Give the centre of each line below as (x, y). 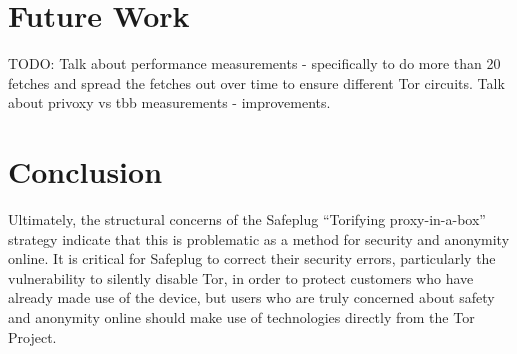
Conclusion (85, 171)
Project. (32, 336)
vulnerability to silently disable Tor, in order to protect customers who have (241, 277)
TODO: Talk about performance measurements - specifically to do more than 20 (254, 63)
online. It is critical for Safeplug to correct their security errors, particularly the (252, 258)
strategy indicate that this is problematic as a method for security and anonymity (259, 238)
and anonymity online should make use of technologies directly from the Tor (241, 317)
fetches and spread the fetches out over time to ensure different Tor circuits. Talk (256, 82)
